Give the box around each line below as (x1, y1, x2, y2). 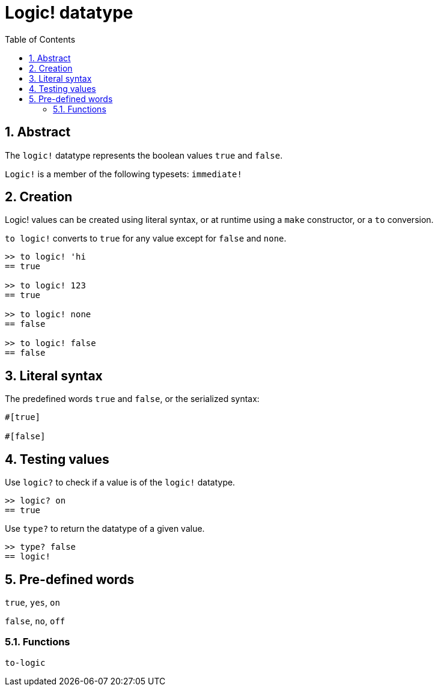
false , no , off (5, 615, 65, 626)
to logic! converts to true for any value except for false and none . (5, 233, 287, 244)
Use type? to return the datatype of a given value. (5, 523, 205, 534)
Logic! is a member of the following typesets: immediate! (5, 168, 242, 179)
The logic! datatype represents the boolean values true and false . (5, 150, 283, 160)
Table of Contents (5, 34, 76, 44)
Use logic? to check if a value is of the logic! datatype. (5, 477, 236, 488)
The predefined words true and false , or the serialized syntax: (5, 394, 260, 404)
